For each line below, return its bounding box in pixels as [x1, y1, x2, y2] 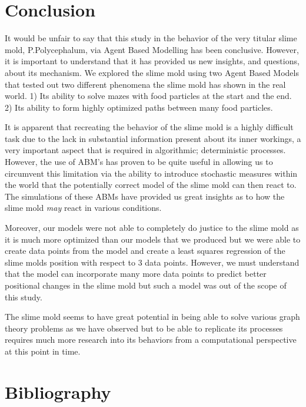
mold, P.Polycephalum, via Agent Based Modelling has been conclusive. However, [5, 43, 299, 55]
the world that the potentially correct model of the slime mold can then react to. [5, 178, 297, 191]
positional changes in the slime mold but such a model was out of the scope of [5, 279, 287, 291]
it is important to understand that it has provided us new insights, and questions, [5, 55, 300, 67]
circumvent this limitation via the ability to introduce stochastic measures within [5, 167, 298, 179]
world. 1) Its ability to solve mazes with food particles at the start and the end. [5, 90, 292, 102]
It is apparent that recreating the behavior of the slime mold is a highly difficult [5, 121, 294, 133]
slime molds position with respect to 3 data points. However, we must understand [5, 256, 300, 268]
